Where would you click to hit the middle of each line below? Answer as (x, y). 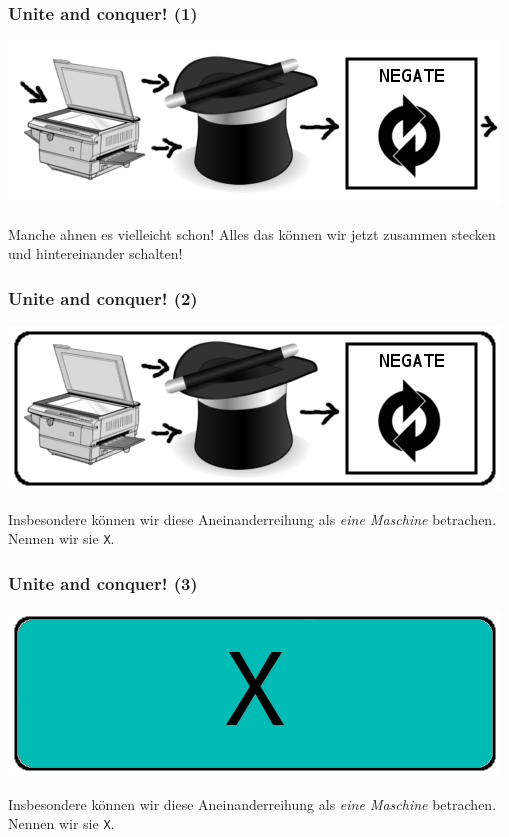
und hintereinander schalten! (95, 253)
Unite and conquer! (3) (103, 582)
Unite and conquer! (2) (103, 297)
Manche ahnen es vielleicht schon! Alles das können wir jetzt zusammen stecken (252, 233)
